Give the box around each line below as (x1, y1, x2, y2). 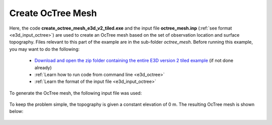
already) (34, 64, 52, 70)
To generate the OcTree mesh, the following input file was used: (9, 90, 142, 96)
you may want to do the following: (9, 46, 80, 52)
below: (9, 108, 24, 114)
